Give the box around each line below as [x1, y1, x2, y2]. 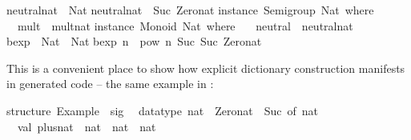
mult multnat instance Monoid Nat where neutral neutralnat [17, 17, 353, 34]
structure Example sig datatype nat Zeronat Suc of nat [6, 102, 319, 118]
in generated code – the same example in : [6, 75, 214, 92]
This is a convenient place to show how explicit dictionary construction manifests [6, 59, 405, 76]
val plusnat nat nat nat [17, 118, 156, 134]
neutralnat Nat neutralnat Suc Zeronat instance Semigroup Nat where [6, 2, 374, 18]
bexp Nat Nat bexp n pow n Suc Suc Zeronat [6, 33, 262, 50]
